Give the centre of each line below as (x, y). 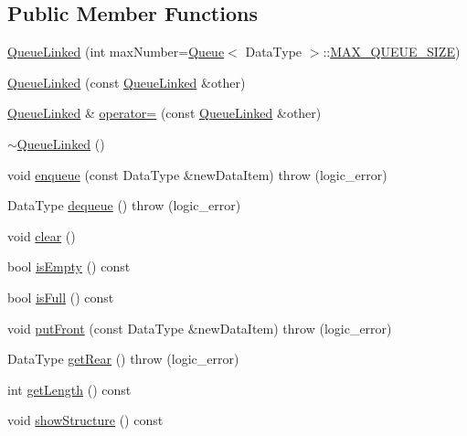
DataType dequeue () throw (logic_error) (124, 205)
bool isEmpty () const (69, 266)
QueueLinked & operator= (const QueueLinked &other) (165, 113)
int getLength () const (69, 389)
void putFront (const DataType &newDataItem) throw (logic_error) (200, 328)
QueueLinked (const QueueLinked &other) (127, 82)
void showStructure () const (85, 420)
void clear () (42, 235)
